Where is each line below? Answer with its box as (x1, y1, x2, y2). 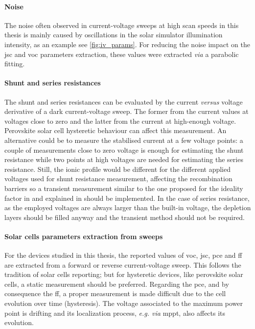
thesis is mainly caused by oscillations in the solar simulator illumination (4, 29, 223, 40)
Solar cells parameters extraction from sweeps (4, 231, 163, 241)
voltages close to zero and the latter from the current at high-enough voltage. (4, 115, 236, 126)
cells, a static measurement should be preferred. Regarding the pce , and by (4, 278, 229, 289)
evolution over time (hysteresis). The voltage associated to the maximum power (4, 298, 243, 308)
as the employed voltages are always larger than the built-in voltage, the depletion (4, 202, 251, 213)
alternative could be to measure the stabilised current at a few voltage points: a (4, 135, 243, 145)
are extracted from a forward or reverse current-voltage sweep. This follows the (4, 259, 241, 270)
